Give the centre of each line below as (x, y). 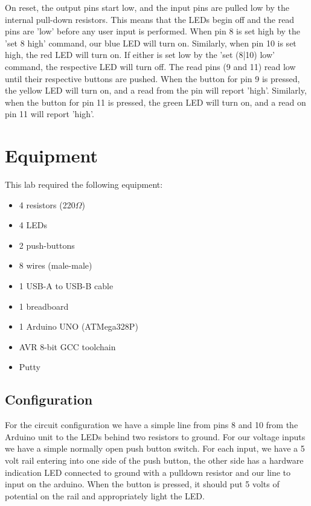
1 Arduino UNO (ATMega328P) (79, 326)
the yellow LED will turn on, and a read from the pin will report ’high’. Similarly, (156, 90)
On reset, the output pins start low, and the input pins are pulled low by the (147, 7)
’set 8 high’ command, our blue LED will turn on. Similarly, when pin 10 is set (151, 43)
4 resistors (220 (47, 204)
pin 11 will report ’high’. (50, 114)
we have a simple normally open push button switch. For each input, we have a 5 (155, 448)
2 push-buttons (47, 245)
